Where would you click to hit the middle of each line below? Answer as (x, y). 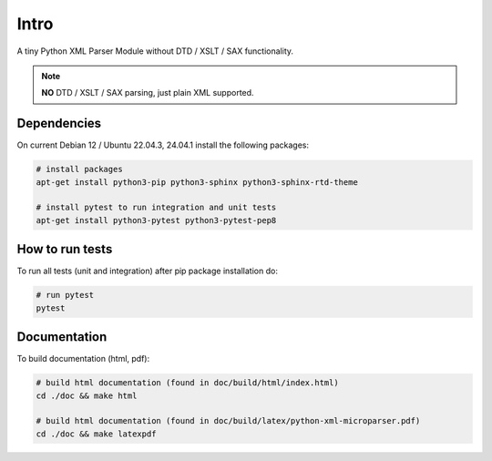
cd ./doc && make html (87, 395)
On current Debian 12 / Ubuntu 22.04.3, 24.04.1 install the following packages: (163, 145)
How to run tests (65, 249)
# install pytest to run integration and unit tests (156, 208)
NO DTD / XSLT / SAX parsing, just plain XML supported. (148, 93)
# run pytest (65, 295)
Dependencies (59, 123)
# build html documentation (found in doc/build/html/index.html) (187, 383)
